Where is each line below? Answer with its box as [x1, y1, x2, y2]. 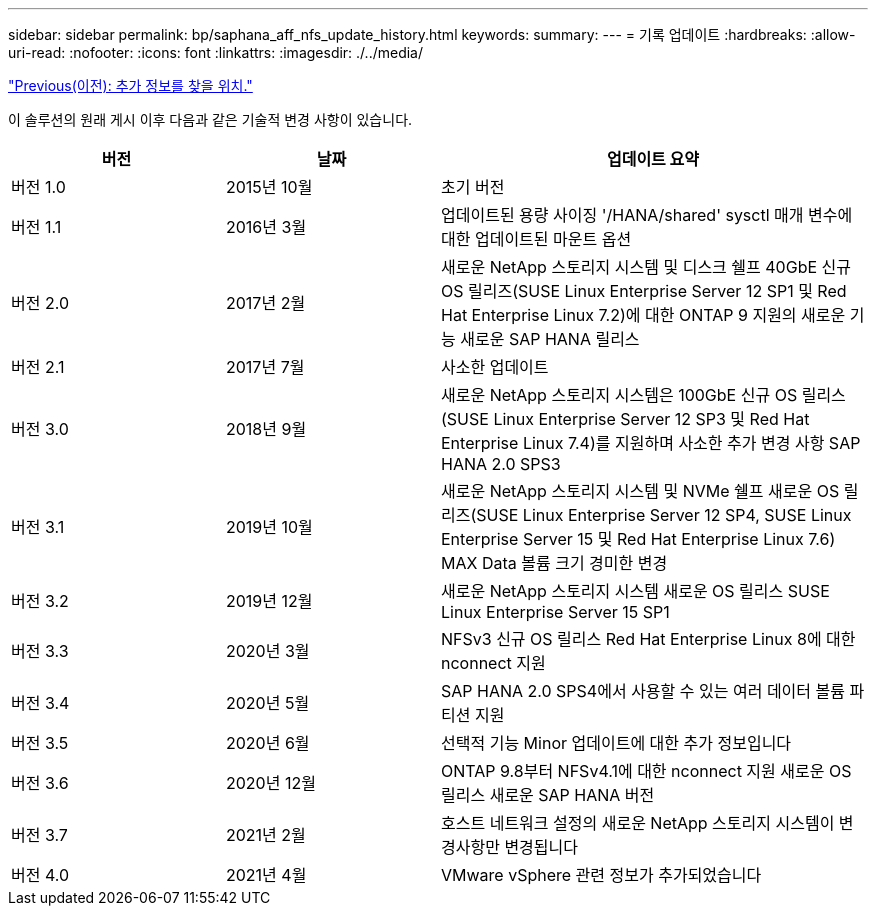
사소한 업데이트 [441, 357, 549, 377]
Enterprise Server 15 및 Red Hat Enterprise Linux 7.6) [441, 529, 836, 549]
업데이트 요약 [606, 149, 700, 169]
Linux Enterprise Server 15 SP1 [441, 602, 670, 622]
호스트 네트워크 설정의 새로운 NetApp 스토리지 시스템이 [441, 813, 835, 833]
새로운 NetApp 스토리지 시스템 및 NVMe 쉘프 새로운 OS [441, 481, 840, 501]
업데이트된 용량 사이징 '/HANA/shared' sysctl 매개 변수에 [441, 205, 853, 225]
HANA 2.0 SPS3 [441, 454, 561, 474]
